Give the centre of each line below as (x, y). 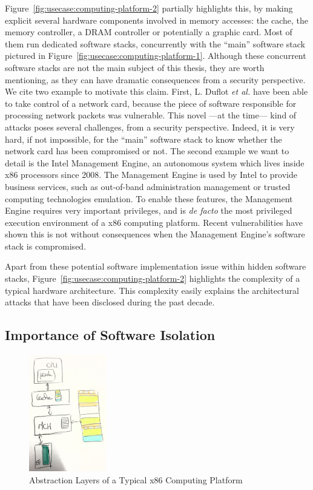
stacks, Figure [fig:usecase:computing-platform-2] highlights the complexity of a (153, 278)
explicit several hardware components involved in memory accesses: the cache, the (156, 20)
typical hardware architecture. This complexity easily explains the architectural (152, 290)
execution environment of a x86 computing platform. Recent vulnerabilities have (154, 222)
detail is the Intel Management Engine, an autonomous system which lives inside (155, 162)
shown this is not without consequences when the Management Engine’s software (155, 234)
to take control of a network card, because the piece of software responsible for (151, 103)
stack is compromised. (46, 246)
